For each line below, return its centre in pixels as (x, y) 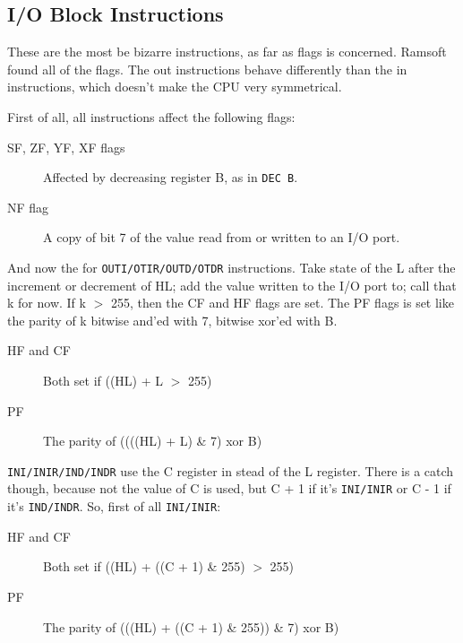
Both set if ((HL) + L (103, 381)
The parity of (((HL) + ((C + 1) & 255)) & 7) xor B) (191, 626)
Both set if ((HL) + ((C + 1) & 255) (144, 566)
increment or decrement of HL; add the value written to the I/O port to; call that (232, 285)
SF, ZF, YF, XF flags (66, 147)
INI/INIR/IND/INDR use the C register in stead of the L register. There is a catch (231, 470)
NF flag (28, 207)
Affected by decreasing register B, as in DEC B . (171, 177)
